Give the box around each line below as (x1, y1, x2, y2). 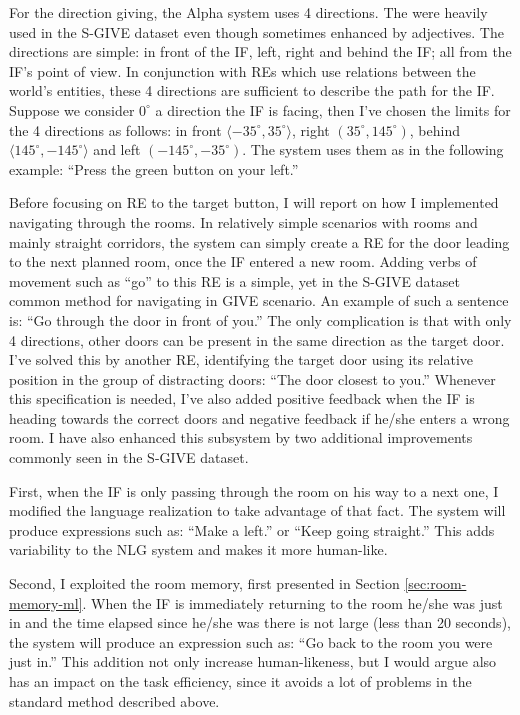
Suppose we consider (9, 99, 135, 120)
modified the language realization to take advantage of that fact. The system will (9, 500, 506, 521)
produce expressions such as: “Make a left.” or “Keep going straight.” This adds (9, 519, 495, 540)
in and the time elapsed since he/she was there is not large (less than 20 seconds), (9, 612, 511, 633)
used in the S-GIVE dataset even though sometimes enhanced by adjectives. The (9, 21, 504, 42)
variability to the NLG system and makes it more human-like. (9, 539, 388, 560)
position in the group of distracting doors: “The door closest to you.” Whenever (9, 368, 496, 389)
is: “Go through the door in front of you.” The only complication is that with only (9, 309, 512, 330)
